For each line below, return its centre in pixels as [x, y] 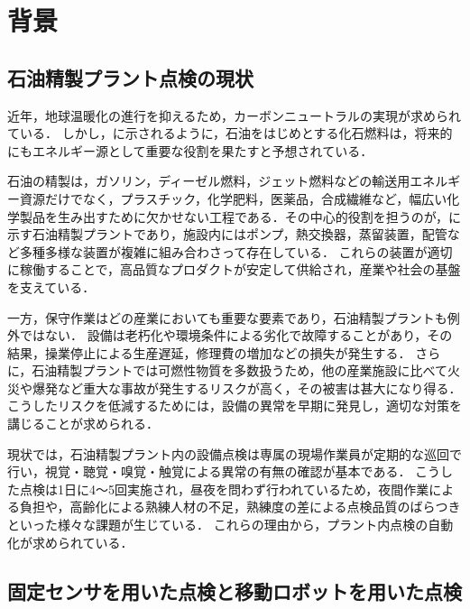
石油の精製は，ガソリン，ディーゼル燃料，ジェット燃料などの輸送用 [209, 181]
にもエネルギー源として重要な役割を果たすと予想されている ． [190, 150]
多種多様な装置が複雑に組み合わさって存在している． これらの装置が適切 [236, 251]
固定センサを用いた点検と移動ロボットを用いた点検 [235, 591]
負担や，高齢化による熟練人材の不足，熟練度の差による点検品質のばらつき [240, 507]
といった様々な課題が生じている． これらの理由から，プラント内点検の [218, 525]
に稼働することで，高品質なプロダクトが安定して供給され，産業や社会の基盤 [234, 269]
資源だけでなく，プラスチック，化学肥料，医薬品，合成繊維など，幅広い [233, 198]
